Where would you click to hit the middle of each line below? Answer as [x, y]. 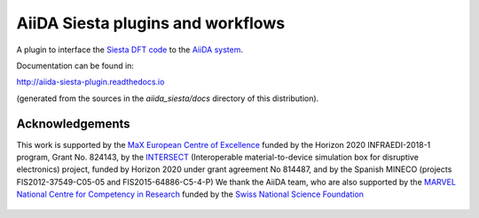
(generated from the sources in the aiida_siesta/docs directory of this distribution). [168, 98]
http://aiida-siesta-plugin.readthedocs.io [90, 82]
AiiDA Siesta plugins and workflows [151, 23]
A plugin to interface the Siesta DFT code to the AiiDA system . [130, 50]
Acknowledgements [73, 124]
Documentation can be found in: [75, 66]
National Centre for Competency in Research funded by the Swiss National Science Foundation [190, 194]
